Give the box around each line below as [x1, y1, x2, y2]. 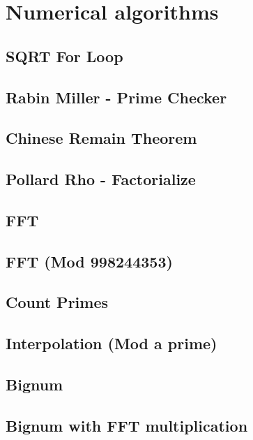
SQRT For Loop [6, 45, 123, 66]
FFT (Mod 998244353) [6, 250, 173, 272]
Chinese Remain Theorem [6, 127, 197, 149]
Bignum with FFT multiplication [6, 414, 248, 436]
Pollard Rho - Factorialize [6, 168, 196, 190]
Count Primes [6, 291, 108, 313]
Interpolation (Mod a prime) [6, 332, 217, 354]
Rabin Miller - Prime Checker [6, 86, 227, 108]
